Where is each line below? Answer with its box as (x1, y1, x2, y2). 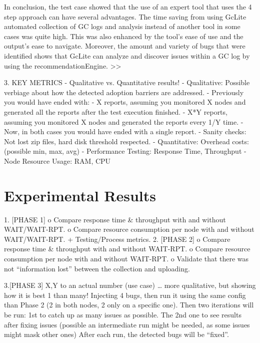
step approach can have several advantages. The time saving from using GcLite (4, 11, 246, 22)
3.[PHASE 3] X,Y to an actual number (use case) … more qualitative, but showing (4, 280, 256, 290)
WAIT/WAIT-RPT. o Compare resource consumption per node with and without (4, 224, 254, 234)
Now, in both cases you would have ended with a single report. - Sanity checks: (4, 126, 246, 137)
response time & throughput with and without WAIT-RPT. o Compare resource (4, 243, 250, 254)
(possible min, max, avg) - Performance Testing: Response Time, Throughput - (4, 146, 246, 156)
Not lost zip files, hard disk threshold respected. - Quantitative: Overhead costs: (4, 136, 249, 146)
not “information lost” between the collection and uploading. (4, 263, 190, 273)
